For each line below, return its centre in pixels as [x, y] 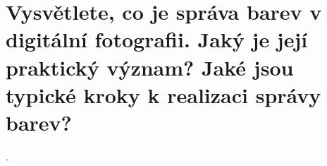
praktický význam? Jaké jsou [150, 67]
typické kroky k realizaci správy [163, 94]
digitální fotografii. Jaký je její [157, 39]
